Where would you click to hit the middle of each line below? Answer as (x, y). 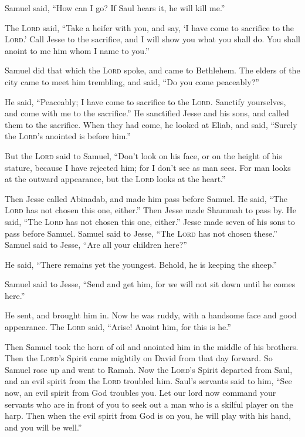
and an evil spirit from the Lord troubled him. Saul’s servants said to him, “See (148, 381)
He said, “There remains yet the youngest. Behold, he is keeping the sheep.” (141, 264)
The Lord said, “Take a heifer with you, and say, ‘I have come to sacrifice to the (150, 27)
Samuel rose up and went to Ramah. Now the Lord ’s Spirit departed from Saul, (149, 369)
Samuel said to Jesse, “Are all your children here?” (96, 245)
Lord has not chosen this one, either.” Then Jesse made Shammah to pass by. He (150, 210)
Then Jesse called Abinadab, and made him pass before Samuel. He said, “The (146, 198)
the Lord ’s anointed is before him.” (68, 136)
